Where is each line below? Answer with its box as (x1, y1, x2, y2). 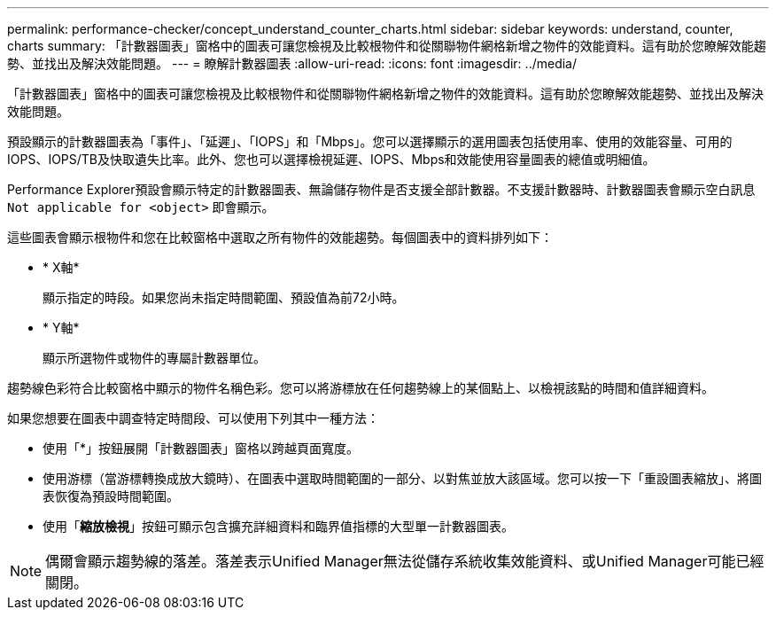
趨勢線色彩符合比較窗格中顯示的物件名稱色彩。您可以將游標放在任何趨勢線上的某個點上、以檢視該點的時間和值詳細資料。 (7, 380, 714, 395)
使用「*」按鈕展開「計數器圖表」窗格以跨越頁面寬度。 (43, 441, 360, 456)
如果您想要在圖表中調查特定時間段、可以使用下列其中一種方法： (7, 410, 379, 426)
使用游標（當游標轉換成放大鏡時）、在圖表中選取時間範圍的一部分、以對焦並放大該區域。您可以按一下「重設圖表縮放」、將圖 (43, 471, 762, 486)
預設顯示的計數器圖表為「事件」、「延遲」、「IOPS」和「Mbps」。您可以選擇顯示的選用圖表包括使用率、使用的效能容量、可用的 (7, 134, 733, 149)
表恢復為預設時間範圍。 (43, 488, 179, 504)
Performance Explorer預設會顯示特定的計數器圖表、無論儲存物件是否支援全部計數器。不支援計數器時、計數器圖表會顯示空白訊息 (7, 182, 756, 197)
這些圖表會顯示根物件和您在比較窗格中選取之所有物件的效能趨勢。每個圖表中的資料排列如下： (7, 230, 553, 245)
